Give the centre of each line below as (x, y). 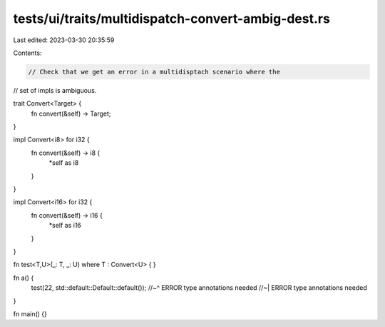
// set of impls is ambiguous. (55, 90)
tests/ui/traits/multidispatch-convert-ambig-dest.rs (172, 19)
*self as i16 (65, 226)
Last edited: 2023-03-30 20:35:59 (64, 40)
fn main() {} (30, 313)
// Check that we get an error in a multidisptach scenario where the (154, 72)
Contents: (27, 53)
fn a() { (24, 278)
